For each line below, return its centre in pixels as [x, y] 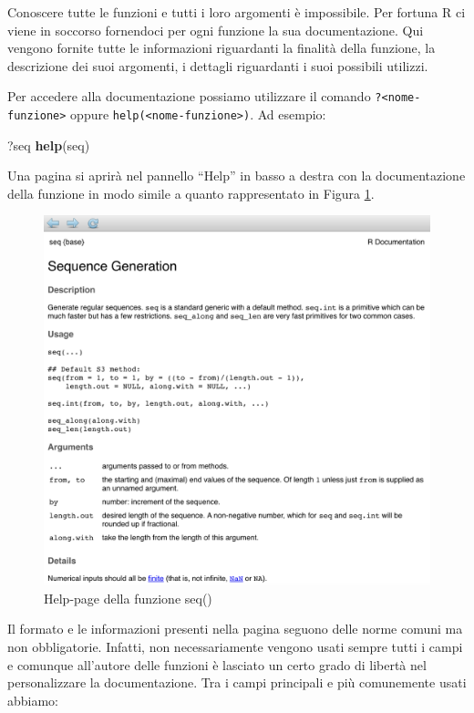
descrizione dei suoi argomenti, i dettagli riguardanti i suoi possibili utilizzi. [218, 65]
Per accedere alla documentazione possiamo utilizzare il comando [189, 96]
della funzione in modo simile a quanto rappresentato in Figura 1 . [191, 193]
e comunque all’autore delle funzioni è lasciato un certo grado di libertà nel [217, 664]
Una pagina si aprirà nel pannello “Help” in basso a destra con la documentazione [237, 176]
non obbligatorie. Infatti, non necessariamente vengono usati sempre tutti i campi [235, 647]
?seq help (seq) [49, 145]
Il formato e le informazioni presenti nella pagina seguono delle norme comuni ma [235, 629]
